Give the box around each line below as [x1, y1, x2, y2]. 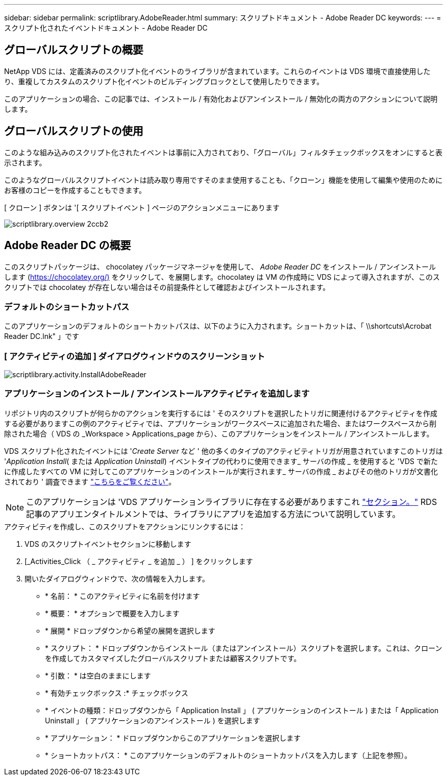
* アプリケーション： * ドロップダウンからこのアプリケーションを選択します [45, 733, 301, 742]
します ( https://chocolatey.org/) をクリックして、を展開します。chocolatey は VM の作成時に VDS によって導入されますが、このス [4, 272, 440, 281]
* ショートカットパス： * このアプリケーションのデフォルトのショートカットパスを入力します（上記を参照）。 [45, 750, 412, 760]
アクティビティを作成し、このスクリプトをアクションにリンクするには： [4, 522, 245, 531]
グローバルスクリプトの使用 [4, 125, 143, 138]
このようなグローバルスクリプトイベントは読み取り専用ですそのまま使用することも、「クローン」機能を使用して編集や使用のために [4, 175, 443, 184]
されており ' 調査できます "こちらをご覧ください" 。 [4, 477, 176, 486]
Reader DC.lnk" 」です [4, 332, 80, 341]
